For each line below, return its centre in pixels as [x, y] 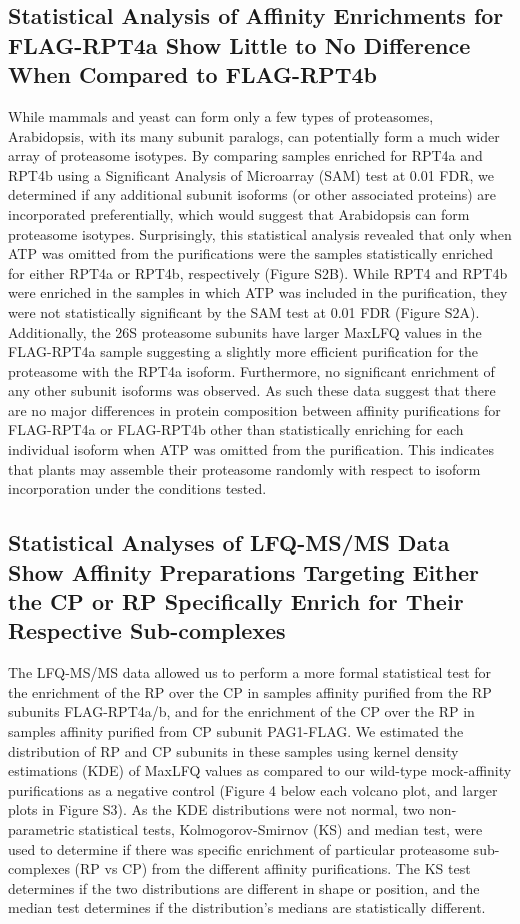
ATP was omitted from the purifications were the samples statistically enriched [250, 253]
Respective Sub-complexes [147, 630]
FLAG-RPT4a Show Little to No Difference [239, 44]
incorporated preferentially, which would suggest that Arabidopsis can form [239, 213]
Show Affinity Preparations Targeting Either [243, 571]
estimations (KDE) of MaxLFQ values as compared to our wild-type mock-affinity [260, 770]
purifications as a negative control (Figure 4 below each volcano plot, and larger [253, 789]
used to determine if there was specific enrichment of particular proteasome [238, 848]
